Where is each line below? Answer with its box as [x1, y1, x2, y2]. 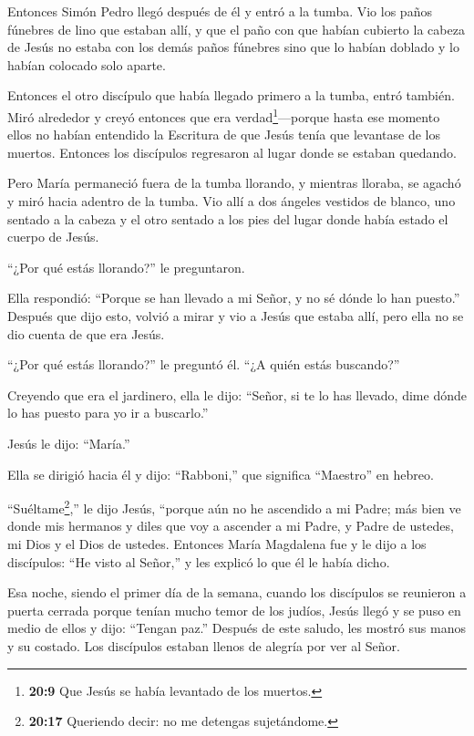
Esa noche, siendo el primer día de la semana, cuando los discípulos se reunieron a [7, 583, 467, 602]
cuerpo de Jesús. [7, 227, 99, 246]
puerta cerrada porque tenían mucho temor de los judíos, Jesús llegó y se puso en [7, 600, 461, 619]
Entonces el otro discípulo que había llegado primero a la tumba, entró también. [7, 86, 455, 105]
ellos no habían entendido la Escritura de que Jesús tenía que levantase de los [7, 125, 440, 144]
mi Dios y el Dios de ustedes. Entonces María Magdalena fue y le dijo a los [7, 534, 427, 553]
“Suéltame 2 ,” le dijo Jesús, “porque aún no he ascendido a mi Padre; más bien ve [7, 496, 461, 517]
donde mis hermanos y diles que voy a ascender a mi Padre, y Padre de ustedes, [7, 516, 454, 535]
